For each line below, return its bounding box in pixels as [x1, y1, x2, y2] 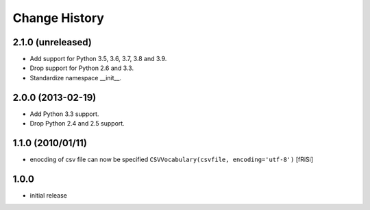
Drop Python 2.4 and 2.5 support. [29, 119, 125, 128]
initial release [29, 191, 68, 199]
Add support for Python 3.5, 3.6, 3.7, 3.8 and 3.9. [29, 55, 167, 63]
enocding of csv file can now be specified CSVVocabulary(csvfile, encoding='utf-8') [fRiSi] [29, 155, 314, 164]
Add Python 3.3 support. [29, 110, 99, 118]
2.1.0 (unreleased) [12, 36, 92, 48]
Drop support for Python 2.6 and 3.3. [29, 64, 134, 72]
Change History [12, 10, 104, 25]
